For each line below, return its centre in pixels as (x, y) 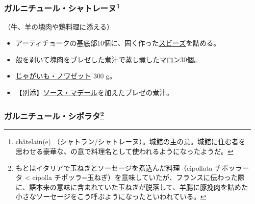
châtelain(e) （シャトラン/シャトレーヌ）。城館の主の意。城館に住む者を (130, 141)
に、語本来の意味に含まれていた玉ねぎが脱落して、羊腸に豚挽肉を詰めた (132, 187)
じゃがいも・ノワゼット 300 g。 (66, 76)
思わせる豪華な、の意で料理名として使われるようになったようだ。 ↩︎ (124, 151)
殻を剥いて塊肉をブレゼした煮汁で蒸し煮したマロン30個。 (108, 59)
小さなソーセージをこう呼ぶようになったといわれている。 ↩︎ (111, 196)
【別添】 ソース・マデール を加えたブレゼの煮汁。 (94, 92)
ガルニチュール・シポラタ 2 (54, 115)
